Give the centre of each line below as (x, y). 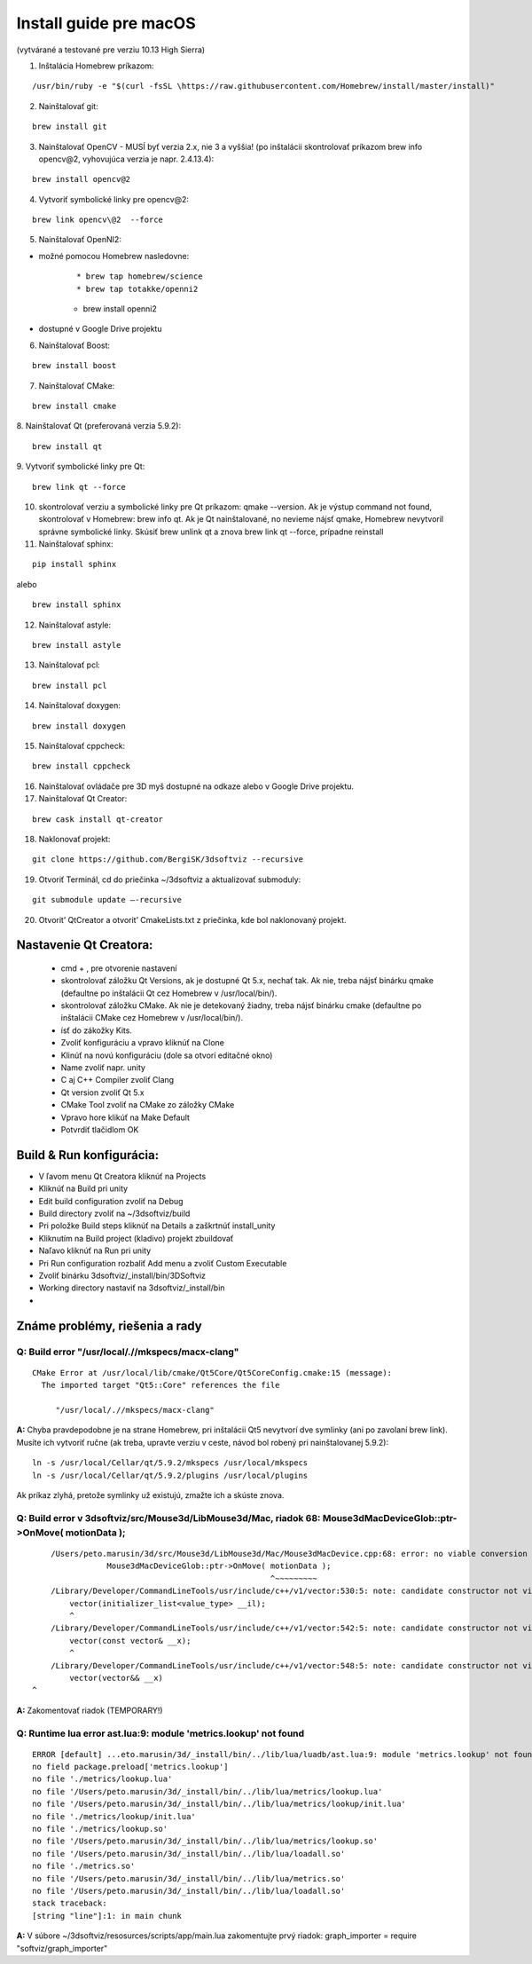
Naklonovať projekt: (74, 839)
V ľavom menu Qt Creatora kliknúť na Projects (122, 1176)
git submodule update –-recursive (107, 900)
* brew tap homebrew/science (140, 276)
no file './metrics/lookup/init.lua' (114, 1816)
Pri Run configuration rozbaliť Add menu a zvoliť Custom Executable (163, 1263)
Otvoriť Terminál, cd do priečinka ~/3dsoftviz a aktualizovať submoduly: (170, 879)
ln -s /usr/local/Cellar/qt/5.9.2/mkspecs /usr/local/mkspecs (170, 1463)
